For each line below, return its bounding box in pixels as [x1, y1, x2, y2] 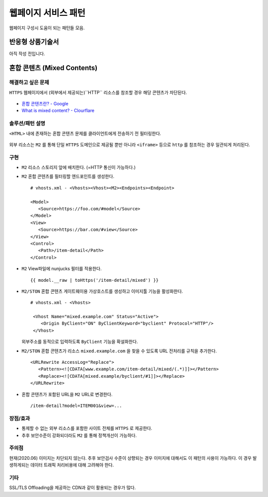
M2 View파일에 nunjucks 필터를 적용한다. [21, 266, 102, 272]
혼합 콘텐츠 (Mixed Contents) [9, 64, 98, 72]
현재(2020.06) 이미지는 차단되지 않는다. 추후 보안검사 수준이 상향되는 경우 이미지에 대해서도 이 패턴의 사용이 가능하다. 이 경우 [9, 455, 252, 461]
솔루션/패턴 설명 [9, 120, 46, 127]
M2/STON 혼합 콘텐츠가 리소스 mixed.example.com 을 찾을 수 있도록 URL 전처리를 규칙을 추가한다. [21, 348, 217, 354]
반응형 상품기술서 [9, 38, 59, 46]
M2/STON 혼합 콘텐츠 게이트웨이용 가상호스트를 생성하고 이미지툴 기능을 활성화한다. [21, 288, 183, 294]
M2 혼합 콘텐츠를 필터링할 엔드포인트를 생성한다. [21, 173, 115, 179]
